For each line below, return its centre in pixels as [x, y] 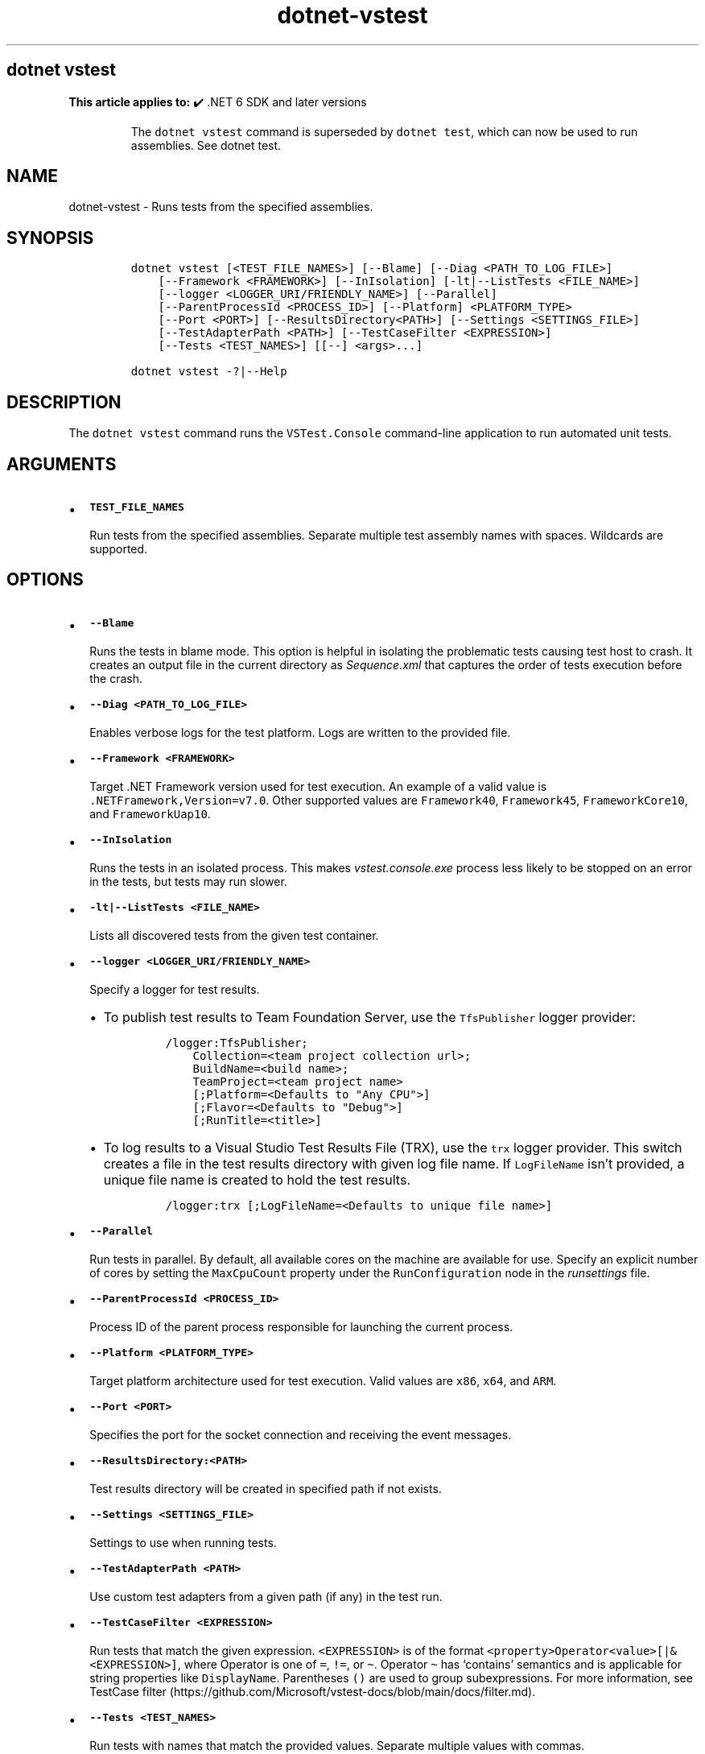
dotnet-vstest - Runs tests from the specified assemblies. [221, 207]
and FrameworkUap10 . [150, 813]
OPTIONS [45, 580]
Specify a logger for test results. [175, 989]
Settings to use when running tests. [183, 1542]
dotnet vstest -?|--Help [209, 372]
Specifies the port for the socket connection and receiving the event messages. [301, 1434]
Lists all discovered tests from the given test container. [234, 935]
